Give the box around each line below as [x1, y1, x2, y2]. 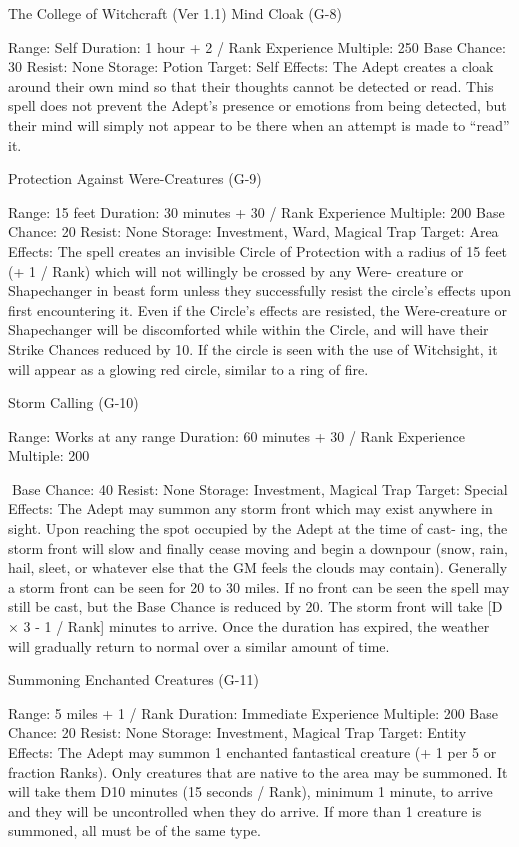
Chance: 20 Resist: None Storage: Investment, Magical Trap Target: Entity [8, 722, 467, 743]
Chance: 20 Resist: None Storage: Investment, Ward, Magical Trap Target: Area [8, 221, 499, 242]
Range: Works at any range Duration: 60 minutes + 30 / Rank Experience [8, 425, 465, 446]
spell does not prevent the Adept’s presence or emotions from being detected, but [8, 95, 507, 116]
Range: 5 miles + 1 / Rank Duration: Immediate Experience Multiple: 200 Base [8, 702, 499, 723]
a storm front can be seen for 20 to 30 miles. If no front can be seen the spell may [8, 576, 510, 597]
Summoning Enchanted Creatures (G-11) [8, 669, 259, 690]
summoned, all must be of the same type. [8, 820, 261, 841]
